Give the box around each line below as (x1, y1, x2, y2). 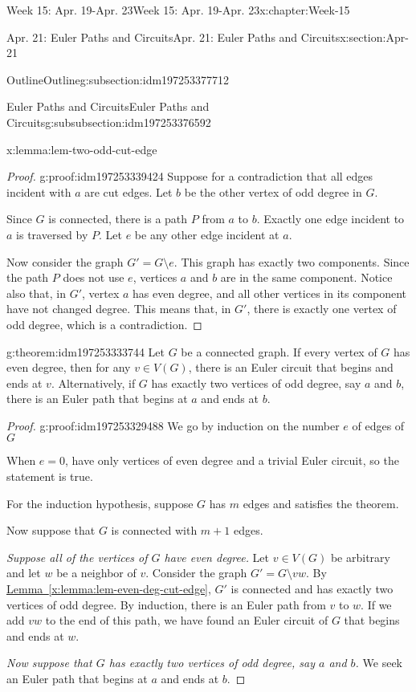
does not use (63, 269, 124, 286)
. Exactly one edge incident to (256, 210, 405, 227)
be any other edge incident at (134, 226, 279, 242)
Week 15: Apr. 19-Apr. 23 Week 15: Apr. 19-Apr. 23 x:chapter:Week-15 (6, 2, 350, 18)
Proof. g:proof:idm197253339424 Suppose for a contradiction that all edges (6, 168, 373, 185)
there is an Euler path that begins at (6, 390, 188, 407)
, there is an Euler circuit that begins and (188, 359, 394, 376)
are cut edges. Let (84, 183, 173, 200)
